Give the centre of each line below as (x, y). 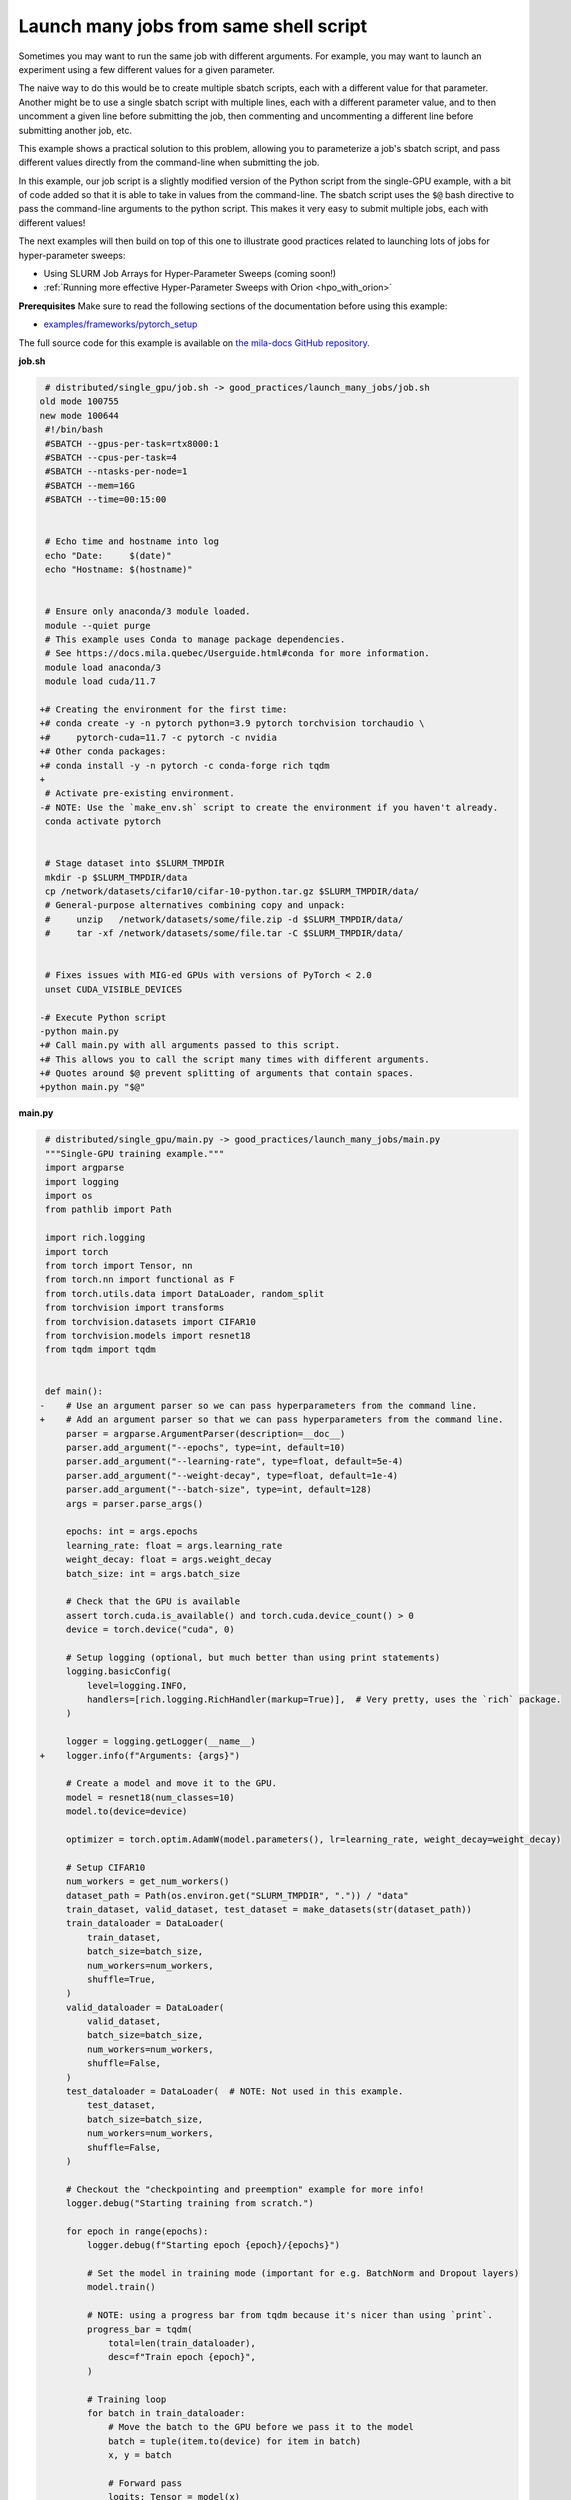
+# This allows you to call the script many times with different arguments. (234, 1059)
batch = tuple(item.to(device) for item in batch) (235, 2441)
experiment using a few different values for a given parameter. (146, 69)
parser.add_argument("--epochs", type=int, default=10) (205, 1448)
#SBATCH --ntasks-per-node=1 (116, 471)
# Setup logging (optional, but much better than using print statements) (253, 1657)
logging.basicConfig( (118, 1671)
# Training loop (126, 2399)
